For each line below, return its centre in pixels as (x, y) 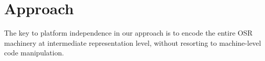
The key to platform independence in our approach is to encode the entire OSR (128, 33)
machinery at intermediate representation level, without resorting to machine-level (133, 42)
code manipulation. (34, 53)
